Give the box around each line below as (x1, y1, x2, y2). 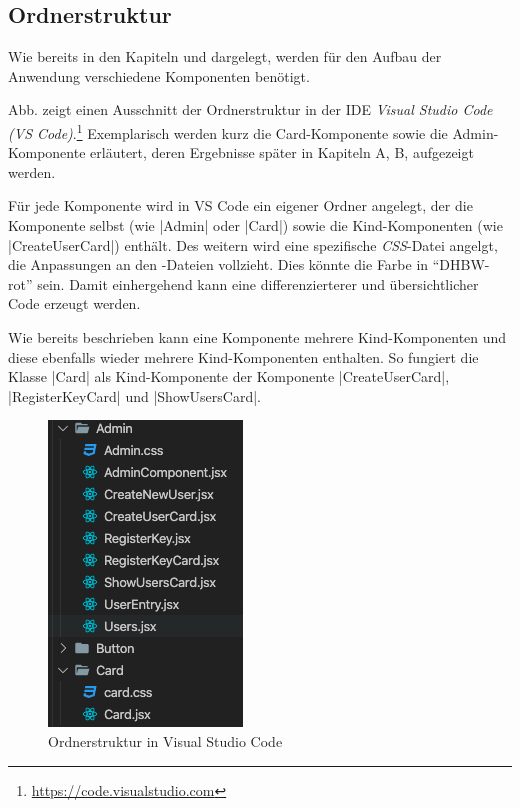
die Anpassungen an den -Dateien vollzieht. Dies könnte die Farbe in (8, 254, 429, 275)
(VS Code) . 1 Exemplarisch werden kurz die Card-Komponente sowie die (8, 119, 448, 143)
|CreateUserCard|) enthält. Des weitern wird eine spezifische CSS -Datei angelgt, (8, 234, 498, 255)
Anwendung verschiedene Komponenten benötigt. (8, 65, 310, 86)
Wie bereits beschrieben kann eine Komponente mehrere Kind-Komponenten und (8, 326, 507, 347)
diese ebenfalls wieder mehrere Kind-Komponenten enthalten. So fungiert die (8, 346, 479, 367)
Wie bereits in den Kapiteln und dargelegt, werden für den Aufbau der (8, 46, 442, 67)
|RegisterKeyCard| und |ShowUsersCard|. (8, 385, 261, 406)
